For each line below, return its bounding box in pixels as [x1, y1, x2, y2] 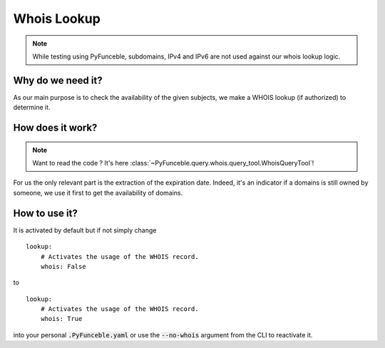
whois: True [40, 314, 83, 323]
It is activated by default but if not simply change [13, 225, 157, 235]
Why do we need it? [13, 74, 103, 86]
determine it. [13, 103, 51, 112]
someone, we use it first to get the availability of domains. [13, 188, 183, 197]
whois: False [40, 262, 86, 270]
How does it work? [13, 122, 98, 134]
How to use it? [13, 207, 78, 219]
